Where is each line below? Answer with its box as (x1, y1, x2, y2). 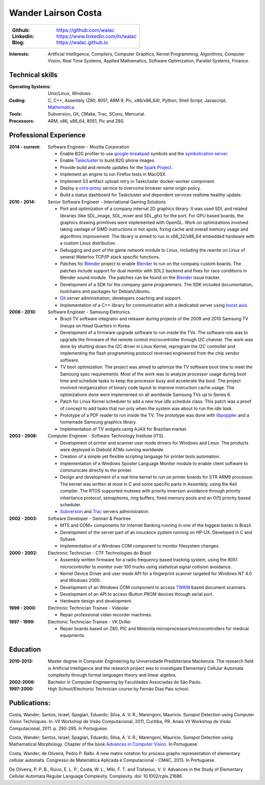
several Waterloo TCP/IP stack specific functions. (60, 254, 160, 260)
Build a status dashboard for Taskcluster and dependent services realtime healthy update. (60, 192, 242, 198)
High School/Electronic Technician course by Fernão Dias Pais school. (48, 686, 190, 692)
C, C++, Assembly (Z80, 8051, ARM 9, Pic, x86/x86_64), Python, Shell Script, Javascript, (48, 97, 227, 103)
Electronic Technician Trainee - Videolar (48, 605, 129, 611)
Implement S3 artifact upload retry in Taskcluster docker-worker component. (60, 178, 215, 184)
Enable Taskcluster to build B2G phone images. (60, 157, 156, 163)
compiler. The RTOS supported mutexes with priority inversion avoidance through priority (60, 488, 240, 494)
